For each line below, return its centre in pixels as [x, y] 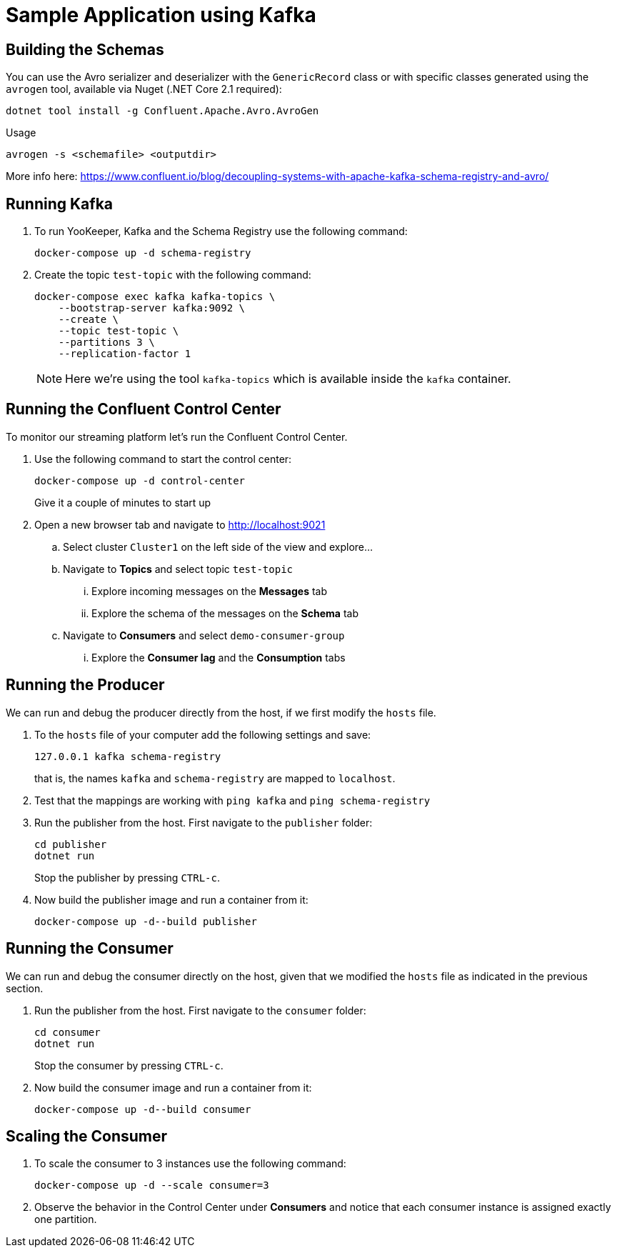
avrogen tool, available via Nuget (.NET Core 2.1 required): [144, 89]
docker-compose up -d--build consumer [143, 1109]
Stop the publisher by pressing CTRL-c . [127, 877]
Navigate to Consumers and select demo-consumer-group [204, 635]
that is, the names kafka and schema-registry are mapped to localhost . [215, 778]
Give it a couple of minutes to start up [123, 502]
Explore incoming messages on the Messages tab [210, 591]
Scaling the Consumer [87, 1136]
